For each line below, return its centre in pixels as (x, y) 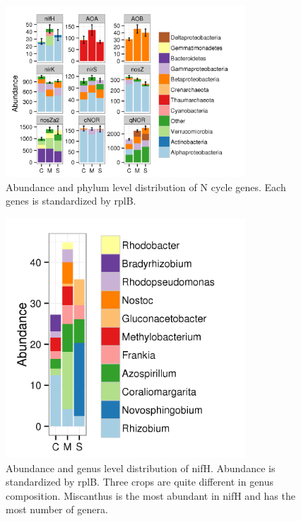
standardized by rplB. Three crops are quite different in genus (140, 482)
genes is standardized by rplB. (71, 201)
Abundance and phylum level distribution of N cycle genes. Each (146, 187)
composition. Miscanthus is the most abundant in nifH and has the (150, 495)
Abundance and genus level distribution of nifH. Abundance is (141, 468)
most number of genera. (57, 509)
